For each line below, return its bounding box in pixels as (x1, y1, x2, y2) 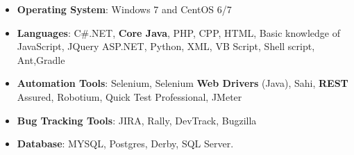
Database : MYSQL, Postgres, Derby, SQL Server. (17, 136, 234, 151)
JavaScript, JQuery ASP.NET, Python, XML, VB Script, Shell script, (17, 39, 315, 54)
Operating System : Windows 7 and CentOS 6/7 (17, 2, 232, 16)
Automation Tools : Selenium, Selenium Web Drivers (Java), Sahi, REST (17, 76, 348, 90)
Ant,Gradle (17, 52, 65, 67)
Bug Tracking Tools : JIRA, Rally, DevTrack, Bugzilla (17, 113, 257, 127)
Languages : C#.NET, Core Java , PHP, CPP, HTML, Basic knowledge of (17, 25, 340, 40)
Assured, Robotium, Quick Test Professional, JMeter (17, 89, 242, 104)
